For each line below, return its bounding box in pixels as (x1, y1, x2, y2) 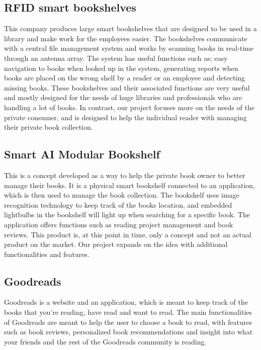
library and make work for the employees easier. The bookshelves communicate (4, 33, 247, 43)
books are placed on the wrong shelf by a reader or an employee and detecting (4, 72, 245, 83)
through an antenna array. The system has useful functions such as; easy (4, 52, 228, 63)
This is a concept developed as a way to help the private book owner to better (4, 169, 245, 180)
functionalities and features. (4, 248, 90, 259)
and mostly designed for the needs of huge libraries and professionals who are (4, 92, 242, 103)
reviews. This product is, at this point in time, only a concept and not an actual (4, 229, 251, 239)
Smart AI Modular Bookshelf (4, 146, 160, 162)
